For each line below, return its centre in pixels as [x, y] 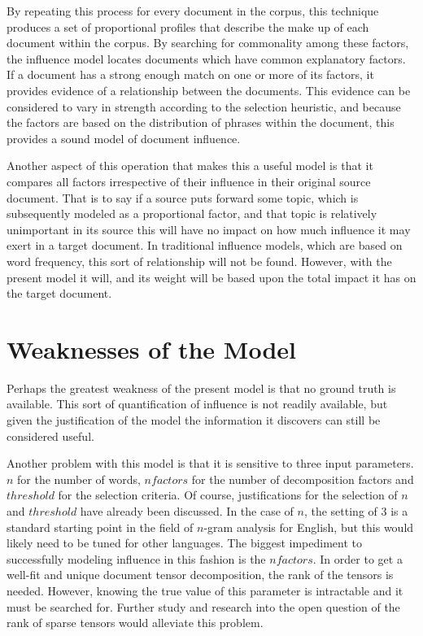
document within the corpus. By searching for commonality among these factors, [208, 43]
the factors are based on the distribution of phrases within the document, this [201, 122]
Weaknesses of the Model [151, 348]
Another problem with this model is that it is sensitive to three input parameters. [210, 463]
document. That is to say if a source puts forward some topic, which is [183, 197]
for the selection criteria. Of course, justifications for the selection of [228, 495]
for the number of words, [79, 479]
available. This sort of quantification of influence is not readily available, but [197, 404]
